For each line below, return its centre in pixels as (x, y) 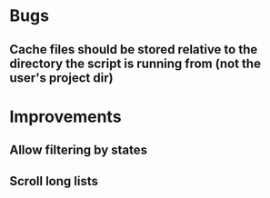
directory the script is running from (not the (135, 63)
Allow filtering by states (79, 150)
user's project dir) (61, 78)
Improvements (65, 117)
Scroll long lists (54, 181)
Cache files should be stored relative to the (134, 49)
